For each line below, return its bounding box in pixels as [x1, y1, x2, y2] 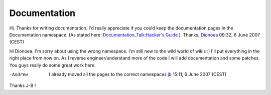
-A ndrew [9, 71, 29, 77]
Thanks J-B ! [9, 82, 36, 88]
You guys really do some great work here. [9, 62, 96, 68]
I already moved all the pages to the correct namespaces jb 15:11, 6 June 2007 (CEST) [49, 71, 227, 77]
